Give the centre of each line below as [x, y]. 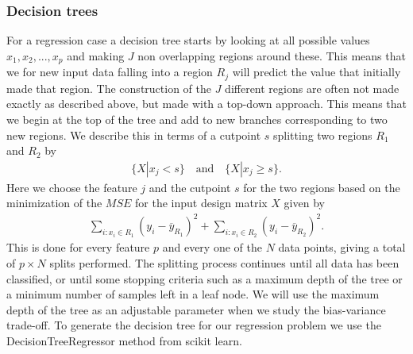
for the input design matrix [201, 203]
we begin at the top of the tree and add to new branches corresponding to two [197, 119]
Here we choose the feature [72, 187]
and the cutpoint [190, 187]
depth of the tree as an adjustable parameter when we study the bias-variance [196, 309]
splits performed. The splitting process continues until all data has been [224, 263]
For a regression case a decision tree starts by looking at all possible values [188, 40]
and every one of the [212, 247]
